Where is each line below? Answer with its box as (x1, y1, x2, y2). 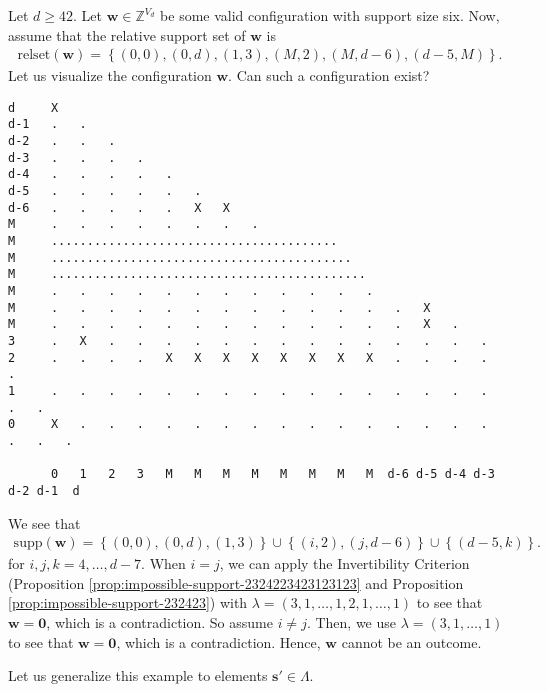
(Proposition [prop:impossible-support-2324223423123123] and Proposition (8, 572, 464, 593)
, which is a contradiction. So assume (46, 611, 273, 632)
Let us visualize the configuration (8, 65, 212, 86)
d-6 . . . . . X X (8, 200, 230, 215)
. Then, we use (306, 611, 397, 632)
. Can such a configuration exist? (228, 65, 430, 86)
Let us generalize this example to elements (8, 665, 268, 686)
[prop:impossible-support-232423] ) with (8, 592, 248, 613)
